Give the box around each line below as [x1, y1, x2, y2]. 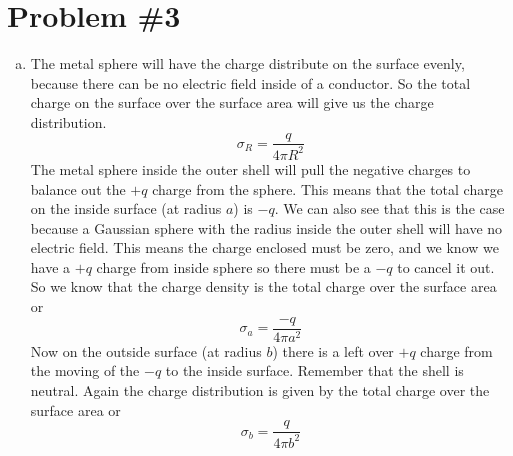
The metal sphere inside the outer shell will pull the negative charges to [30, 158, 471, 179]
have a [30, 256, 71, 277]
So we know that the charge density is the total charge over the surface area [30, 276, 497, 297]
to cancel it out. [397, 256, 495, 277]
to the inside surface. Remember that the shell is [165, 360, 464, 381]
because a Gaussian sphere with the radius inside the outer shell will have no [30, 217, 503, 238]
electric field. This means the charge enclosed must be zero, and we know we [30, 237, 499, 258]
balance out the [30, 178, 126, 199]
